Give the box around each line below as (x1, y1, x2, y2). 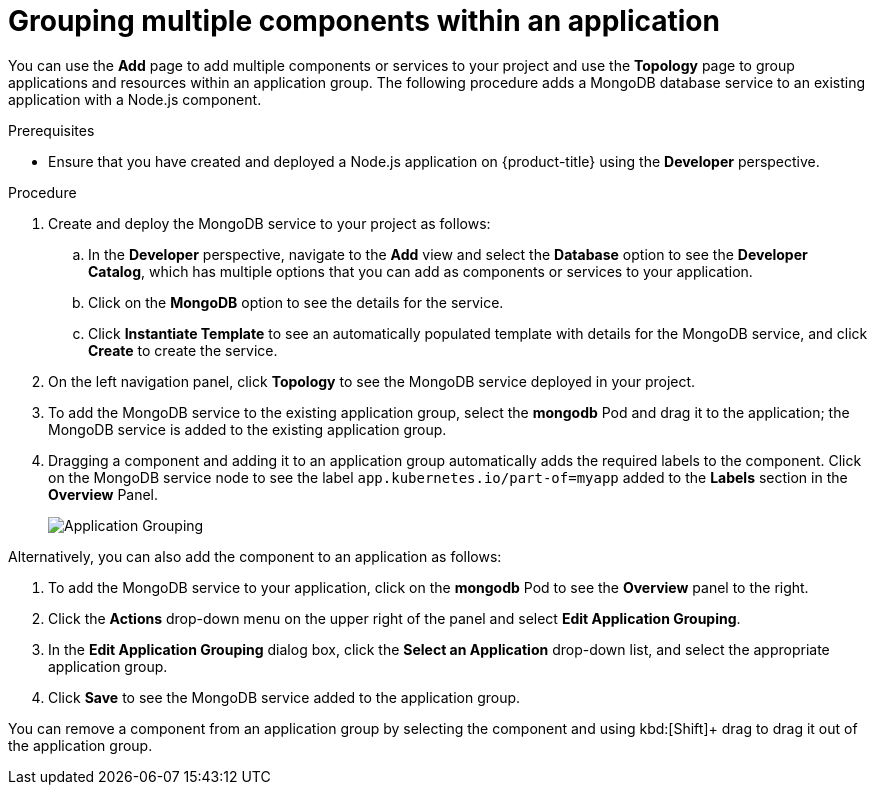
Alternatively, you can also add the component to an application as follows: (8, 547, 502, 565)
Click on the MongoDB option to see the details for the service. (88, 293, 504, 311)
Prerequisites (8, 121, 95, 139)
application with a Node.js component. (8, 90, 262, 108)
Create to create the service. (88, 341, 278, 359)
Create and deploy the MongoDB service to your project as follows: (48, 214, 491, 232)
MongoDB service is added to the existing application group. (48, 420, 447, 438)
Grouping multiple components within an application (8, 4, 720, 38)
